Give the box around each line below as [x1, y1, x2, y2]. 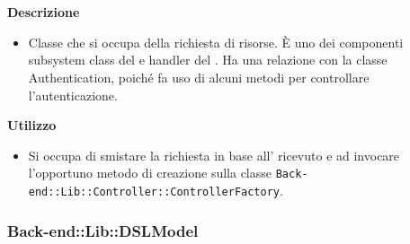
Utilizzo [7, 116, 57, 135]
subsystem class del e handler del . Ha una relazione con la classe [28, 50, 388, 69]
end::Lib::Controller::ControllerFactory [28, 186, 280, 198]
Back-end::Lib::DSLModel [7, 219, 199, 241]
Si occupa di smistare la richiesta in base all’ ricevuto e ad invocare [28, 145, 400, 164]
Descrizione [7, 3, 80, 22]
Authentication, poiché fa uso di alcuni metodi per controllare [28, 67, 370, 86]
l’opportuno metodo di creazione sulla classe [28, 163, 272, 182]
